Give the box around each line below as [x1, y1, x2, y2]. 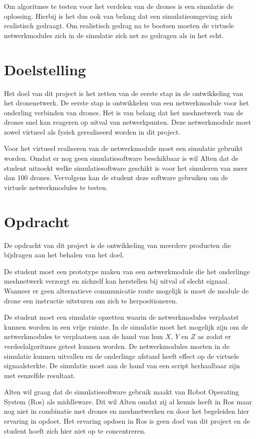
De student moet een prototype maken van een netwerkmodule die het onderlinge [4, 266, 250, 276]
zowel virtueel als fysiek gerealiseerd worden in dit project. [4, 126, 181, 137]
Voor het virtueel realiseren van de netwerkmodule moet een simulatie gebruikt [4, 143, 243, 153]
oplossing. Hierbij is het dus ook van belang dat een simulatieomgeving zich [4, 10, 232, 21]
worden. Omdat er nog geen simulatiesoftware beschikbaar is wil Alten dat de [4, 153, 239, 163]
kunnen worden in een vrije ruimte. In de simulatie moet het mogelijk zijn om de [4, 321, 249, 332]
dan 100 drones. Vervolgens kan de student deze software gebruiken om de [4, 172, 228, 183]
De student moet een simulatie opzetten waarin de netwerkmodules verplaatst [4, 312, 239, 322]
